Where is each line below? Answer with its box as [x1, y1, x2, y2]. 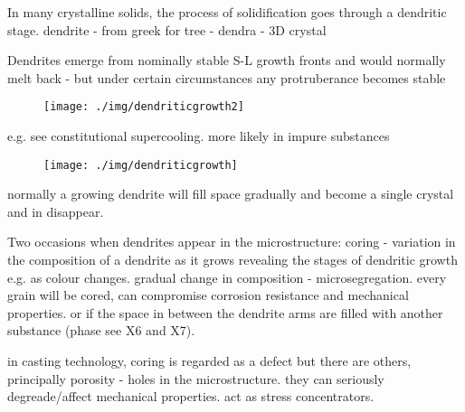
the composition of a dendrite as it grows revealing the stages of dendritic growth [7, 250, 458, 269]
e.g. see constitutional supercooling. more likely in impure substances [7, 126, 390, 145]
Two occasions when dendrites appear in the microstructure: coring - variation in [7, 232, 456, 251]
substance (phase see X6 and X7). [7, 321, 195, 340]
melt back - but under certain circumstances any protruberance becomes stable [7, 68, 446, 87]
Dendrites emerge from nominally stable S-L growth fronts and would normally [7, 51, 446, 70]
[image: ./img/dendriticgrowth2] [43, 100, 244, 114]
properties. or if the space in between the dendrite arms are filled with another [7, 303, 443, 322]
